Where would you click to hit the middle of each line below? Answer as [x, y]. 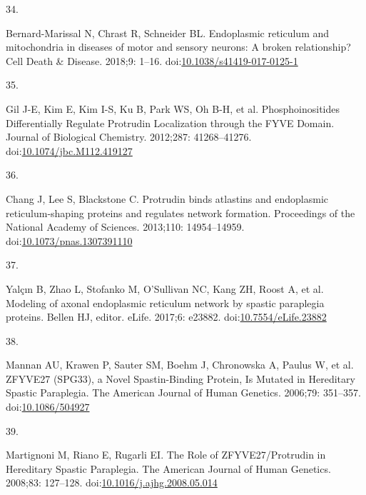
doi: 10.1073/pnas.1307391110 [69, 240]
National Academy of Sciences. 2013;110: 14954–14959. [125, 227]
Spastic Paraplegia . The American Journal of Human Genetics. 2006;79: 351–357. [183, 392]
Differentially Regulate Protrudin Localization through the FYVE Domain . [170, 122]
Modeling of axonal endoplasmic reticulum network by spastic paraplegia [165, 302]
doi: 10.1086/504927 [48, 407]
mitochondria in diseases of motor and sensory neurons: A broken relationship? [178, 47]
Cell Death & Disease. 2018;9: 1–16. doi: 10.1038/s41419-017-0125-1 [152, 60]
